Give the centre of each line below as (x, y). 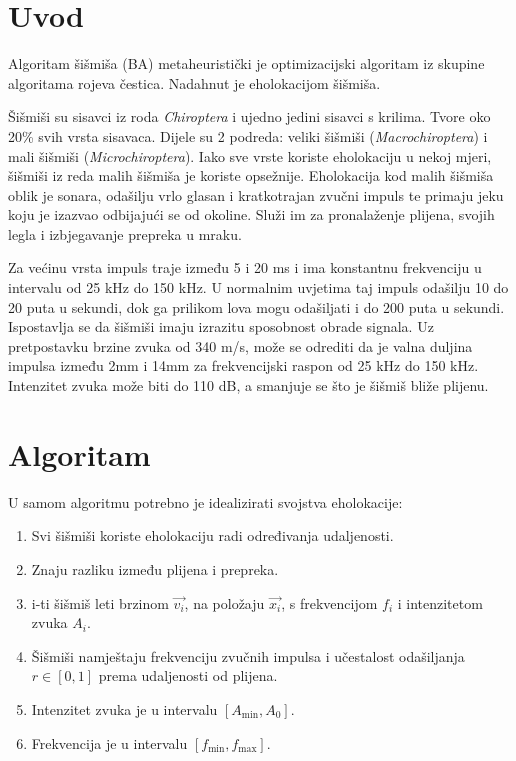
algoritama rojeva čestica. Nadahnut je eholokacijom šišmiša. (194, 82)
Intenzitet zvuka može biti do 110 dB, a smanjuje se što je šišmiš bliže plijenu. (248, 385)
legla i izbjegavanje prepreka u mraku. (125, 233)
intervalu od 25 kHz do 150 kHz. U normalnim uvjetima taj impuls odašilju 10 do (258, 287)
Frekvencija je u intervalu (109, 742)
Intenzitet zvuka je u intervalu (124, 708)
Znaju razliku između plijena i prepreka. (155, 568)
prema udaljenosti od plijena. (188, 675)
